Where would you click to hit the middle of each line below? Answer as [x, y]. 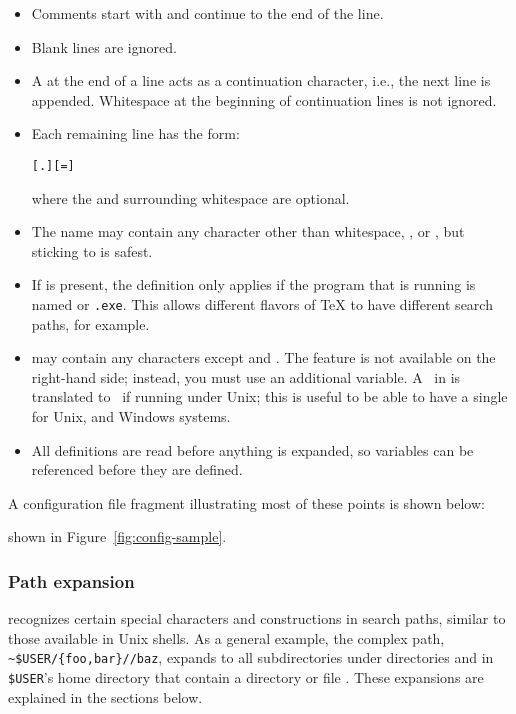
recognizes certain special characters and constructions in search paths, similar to [257, 618]
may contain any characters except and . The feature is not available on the [263, 357]
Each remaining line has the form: [135, 133]
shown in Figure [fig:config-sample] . [117, 536]
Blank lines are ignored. [104, 46]
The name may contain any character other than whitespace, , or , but [248, 231]
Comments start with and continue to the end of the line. [207, 13]
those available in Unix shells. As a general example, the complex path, [226, 637]
